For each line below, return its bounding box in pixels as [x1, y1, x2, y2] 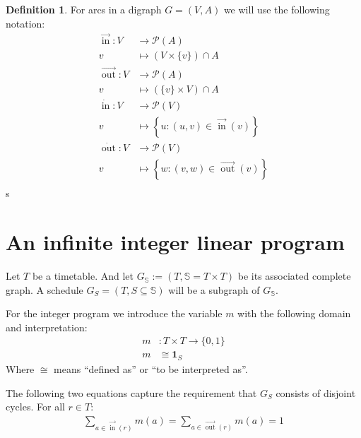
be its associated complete [237, 268, 351, 283]
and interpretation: [6, 319, 88, 334]
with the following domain [237, 306, 351, 321]
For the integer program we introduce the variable [6, 306, 223, 321]
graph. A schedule [6, 282, 83, 297]
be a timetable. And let [32, 268, 134, 283]
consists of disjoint [276, 385, 356, 400]
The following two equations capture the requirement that [6, 385, 257, 400]
